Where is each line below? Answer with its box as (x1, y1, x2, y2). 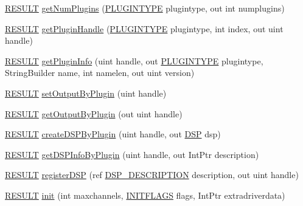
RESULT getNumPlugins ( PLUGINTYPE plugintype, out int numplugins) (5, 2, 285, 14)
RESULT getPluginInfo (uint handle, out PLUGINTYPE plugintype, (5, 54, 263, 67)
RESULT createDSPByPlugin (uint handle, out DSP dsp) (5, 128, 221, 140)
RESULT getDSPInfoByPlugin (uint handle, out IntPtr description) (5, 148, 259, 160)
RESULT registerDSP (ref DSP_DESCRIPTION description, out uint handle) (5, 168, 299, 181)
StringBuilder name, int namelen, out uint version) (5, 66, 195, 79)
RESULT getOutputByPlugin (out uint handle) (5, 107, 183, 120)
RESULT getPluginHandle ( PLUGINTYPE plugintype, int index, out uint (5, 22, 284, 35)
